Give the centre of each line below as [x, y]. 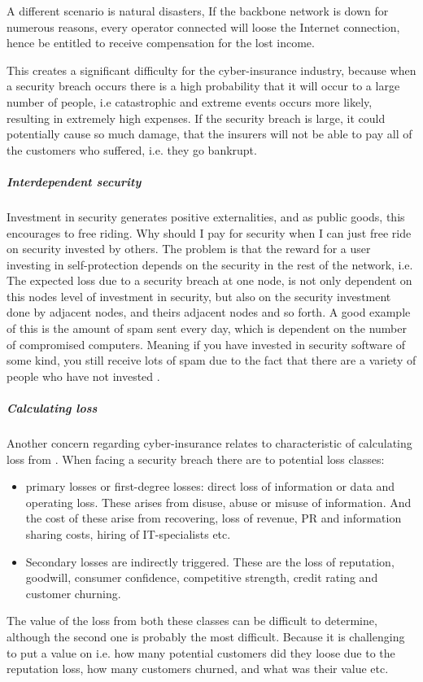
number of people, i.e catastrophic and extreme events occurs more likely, [190, 101]
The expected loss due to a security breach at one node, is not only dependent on [209, 280]
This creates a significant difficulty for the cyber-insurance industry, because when [211, 70]
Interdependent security [74, 181]
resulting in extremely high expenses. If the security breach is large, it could [196, 118]
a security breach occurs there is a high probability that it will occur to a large [203, 86]
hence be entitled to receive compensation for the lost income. [161, 43]
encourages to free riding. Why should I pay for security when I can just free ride [209, 232]
